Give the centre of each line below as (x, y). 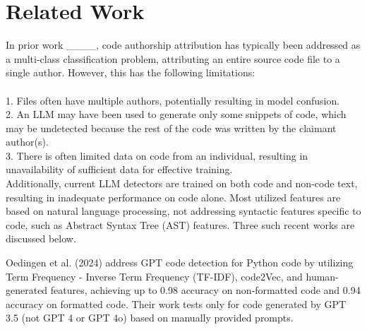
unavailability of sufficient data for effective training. (119, 169)
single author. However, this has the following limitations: (131, 72)
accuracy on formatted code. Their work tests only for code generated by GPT (176, 304)
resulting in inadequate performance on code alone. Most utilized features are (173, 197)
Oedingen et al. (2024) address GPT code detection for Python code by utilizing (180, 263)
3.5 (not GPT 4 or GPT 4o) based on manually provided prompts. (150, 318)
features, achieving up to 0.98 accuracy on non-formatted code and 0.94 (205, 290)
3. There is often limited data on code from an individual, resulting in (157, 155)
